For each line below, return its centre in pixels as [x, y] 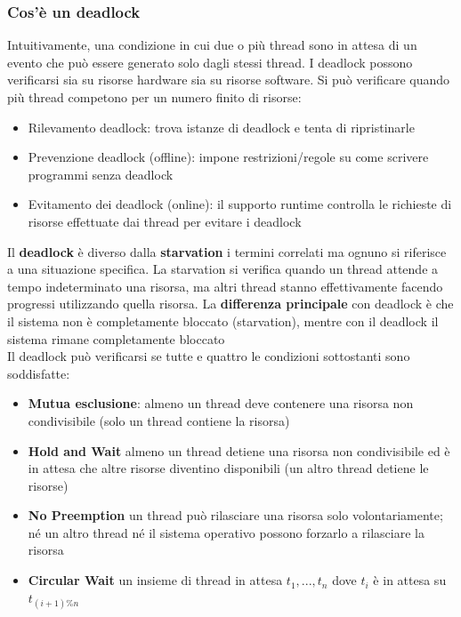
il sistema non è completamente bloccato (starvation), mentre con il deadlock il [223, 321]
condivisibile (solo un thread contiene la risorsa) [159, 420]
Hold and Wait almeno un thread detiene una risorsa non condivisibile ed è [239, 450]
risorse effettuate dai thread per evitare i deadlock [165, 221]
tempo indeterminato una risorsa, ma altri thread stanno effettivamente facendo [225, 286]
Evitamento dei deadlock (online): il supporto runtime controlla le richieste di [240, 204]
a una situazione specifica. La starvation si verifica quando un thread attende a [223, 269]
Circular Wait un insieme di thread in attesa [155, 580]
